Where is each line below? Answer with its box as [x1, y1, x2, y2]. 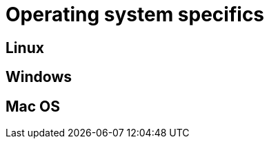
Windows [6, 68, 72, 86]
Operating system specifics [6, 3, 265, 26]
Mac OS [6, 97, 61, 115]
